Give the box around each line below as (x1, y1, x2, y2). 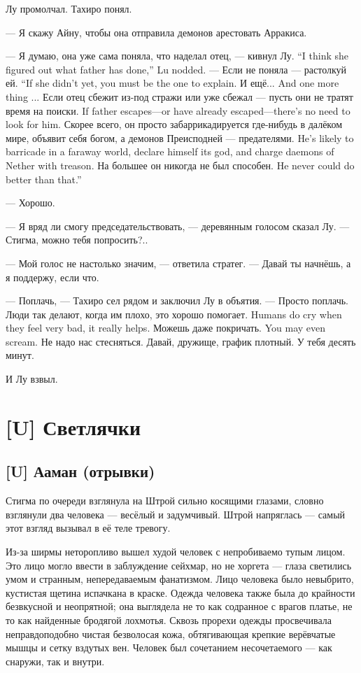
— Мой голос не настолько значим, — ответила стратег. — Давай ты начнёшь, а (6, 255, 351, 270)
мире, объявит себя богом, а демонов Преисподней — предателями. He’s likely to (6, 130, 354, 145)
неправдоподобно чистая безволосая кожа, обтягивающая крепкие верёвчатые (6, 626, 336, 641)
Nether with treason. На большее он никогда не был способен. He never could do (6, 157, 355, 172)
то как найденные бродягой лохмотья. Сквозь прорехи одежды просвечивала (6, 612, 332, 627)
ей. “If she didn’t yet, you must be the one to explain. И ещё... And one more (6, 76, 339, 90)
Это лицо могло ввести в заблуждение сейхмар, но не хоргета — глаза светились (6, 558, 352, 572)
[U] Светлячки (6, 412, 141, 441)
